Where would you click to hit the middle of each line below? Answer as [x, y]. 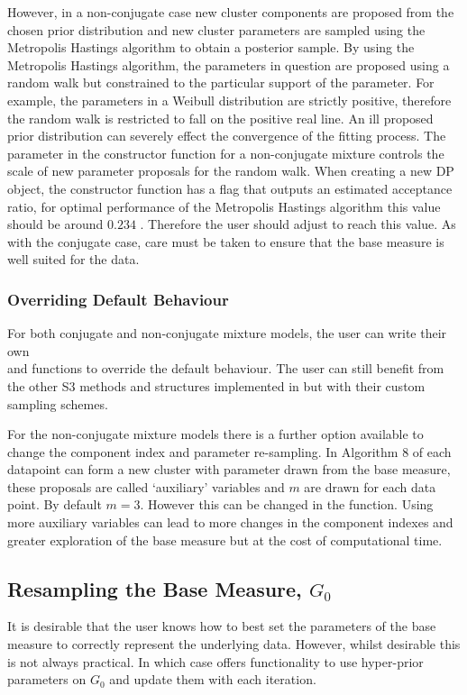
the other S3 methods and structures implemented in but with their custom [216, 385]
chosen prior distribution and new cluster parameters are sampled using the [216, 29]
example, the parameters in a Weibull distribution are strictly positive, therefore [229, 100]
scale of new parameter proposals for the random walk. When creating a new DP [231, 171]
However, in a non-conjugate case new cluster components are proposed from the [231, 12]
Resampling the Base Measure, [155, 588]
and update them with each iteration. [213, 679]
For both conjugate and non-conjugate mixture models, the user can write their [227, 333]
